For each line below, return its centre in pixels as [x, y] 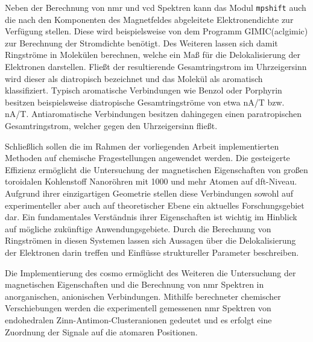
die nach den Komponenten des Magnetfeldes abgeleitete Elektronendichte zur [149, 19]
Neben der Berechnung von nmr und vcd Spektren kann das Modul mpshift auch [156, 7]
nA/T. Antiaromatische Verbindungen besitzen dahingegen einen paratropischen [153, 114]
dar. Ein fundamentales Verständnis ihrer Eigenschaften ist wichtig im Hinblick [151, 217]
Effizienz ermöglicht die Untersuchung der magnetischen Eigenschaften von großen [156, 169]
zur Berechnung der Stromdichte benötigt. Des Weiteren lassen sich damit [141, 43]
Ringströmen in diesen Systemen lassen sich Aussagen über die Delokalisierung [150, 240]
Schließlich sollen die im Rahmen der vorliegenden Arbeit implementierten [142, 146]
